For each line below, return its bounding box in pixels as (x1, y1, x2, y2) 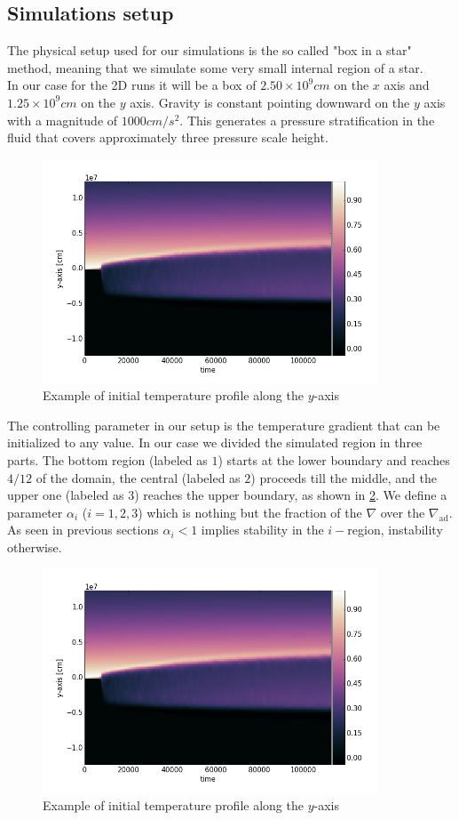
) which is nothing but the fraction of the (138, 502, 362, 521)
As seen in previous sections (7, 520, 159, 539)
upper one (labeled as (7, 486, 124, 504)
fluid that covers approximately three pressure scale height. (7, 128, 328, 147)
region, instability (347, 520, 443, 539)
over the (380, 502, 425, 521)
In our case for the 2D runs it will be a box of (7, 76, 257, 94)
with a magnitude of (7, 110, 118, 129)
